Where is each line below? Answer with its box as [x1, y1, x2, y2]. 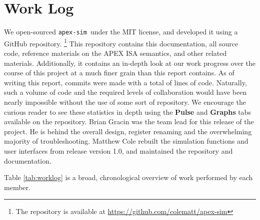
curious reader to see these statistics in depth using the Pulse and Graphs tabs [4, 106, 251, 117]
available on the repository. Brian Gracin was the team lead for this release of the [4, 116, 254, 127]
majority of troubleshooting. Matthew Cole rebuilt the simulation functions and [4, 136, 248, 146]
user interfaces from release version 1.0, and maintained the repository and [4, 145, 233, 156]
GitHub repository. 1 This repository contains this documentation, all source [4, 36, 238, 48]
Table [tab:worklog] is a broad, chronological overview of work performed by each [4, 172, 253, 183]
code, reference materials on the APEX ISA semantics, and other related [4, 48, 227, 58]
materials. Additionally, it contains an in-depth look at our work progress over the [4, 57, 256, 68]
